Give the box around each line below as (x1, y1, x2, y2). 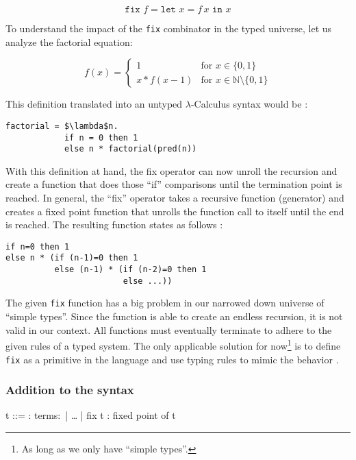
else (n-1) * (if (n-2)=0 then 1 (54, 265, 207, 275)
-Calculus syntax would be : (190, 97, 308, 111)
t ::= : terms (5, 408, 58, 422)
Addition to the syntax (5, 381, 134, 398)
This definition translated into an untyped (5, 97, 183, 111)
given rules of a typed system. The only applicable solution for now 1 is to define (5, 337, 341, 352)
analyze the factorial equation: (5, 34, 133, 49)
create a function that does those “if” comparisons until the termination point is (5, 177, 342, 191)
